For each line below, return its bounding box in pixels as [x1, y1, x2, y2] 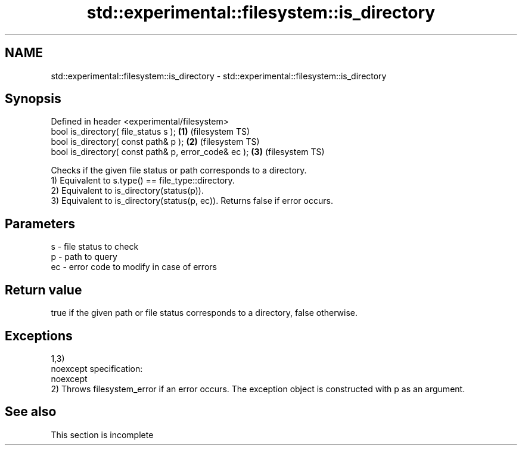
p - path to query [51, 252, 117, 262]
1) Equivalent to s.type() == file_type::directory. [51, 175, 235, 186]
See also [5, 404, 57, 420]
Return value [5, 282, 82, 297]
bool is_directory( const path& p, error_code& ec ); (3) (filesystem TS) [51, 147, 325, 157]
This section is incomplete [51, 429, 154, 440]
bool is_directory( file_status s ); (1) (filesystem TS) [51, 126, 250, 137]
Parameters [5, 216, 75, 231]
